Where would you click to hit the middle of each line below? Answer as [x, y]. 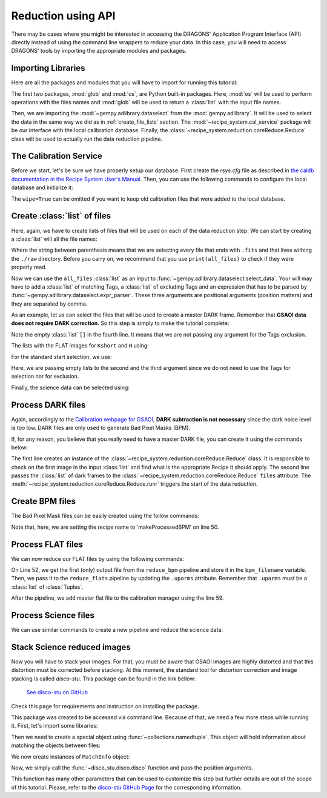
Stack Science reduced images [71, 647]
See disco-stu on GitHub [57, 692]
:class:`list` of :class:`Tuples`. [48, 587]
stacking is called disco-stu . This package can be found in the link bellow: [104, 679]
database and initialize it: [42, 187]
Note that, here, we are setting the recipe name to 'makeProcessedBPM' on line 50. [115, 527]
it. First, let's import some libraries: [54, 726]
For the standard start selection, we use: [61, 357]
